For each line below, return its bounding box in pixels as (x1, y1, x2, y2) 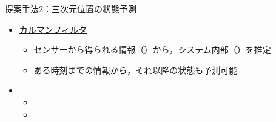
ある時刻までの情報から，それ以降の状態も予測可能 (33, 63, 238, 76)
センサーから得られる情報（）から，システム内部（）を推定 (33, 43, 271, 56)
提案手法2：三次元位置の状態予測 (5, 2, 136, 15)
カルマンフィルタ (19, 22, 87, 35)
